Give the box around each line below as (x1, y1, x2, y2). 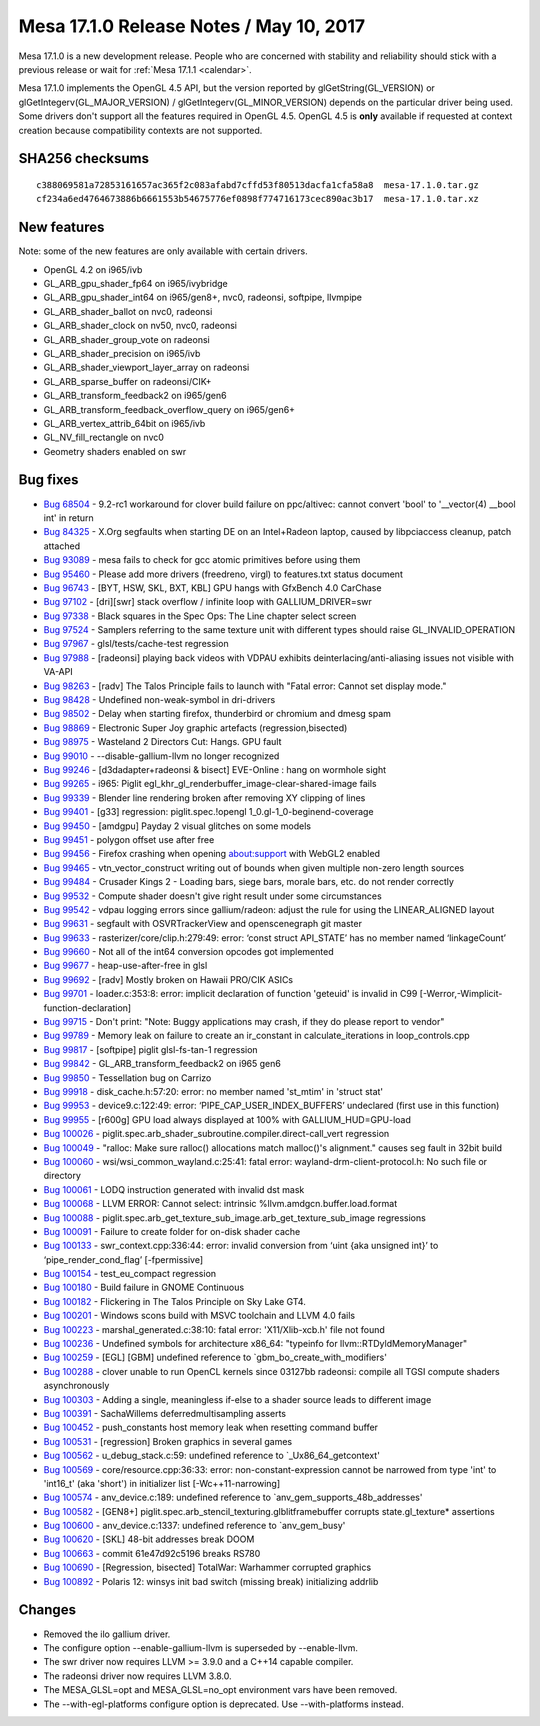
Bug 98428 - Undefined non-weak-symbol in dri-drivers (43, 694, 276, 706)
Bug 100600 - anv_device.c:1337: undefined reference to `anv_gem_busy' (43, 1520, 346, 1532)
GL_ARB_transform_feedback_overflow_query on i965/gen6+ (43, 403, 295, 415)
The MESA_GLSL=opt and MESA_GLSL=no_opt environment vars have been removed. (43, 1684, 398, 1696)
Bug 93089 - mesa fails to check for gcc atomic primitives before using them (43, 554, 361, 566)
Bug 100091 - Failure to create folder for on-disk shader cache (43, 1225, 301, 1237)
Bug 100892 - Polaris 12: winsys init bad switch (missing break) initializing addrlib (43, 1575, 379, 1587)
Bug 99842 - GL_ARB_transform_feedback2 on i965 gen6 (43, 1058, 282, 1070)
